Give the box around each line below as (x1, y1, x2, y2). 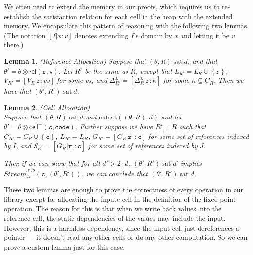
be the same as (84, 65, 128, 76)
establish (4, 11, 30, 21)
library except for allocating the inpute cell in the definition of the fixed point (4, 194, 236, 204)
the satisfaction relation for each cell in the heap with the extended (32, 11, 233, 21)
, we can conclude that (81, 168, 148, 178)
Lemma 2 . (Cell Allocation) (4, 102, 90, 112)
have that (4, 86, 31, 96)
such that (179, 121, 206, 131)
